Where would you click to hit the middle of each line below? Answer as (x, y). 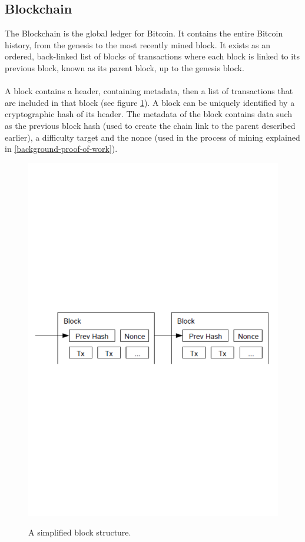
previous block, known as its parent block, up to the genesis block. (125, 67)
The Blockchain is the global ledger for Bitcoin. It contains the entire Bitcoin (144, 33)
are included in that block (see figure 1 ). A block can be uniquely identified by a (150, 102)
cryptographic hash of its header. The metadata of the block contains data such (149, 114)
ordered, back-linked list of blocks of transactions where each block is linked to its (152, 56)
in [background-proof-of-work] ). (61, 149)
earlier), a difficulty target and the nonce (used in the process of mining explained (152, 137)
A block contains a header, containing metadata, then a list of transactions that (149, 91)
